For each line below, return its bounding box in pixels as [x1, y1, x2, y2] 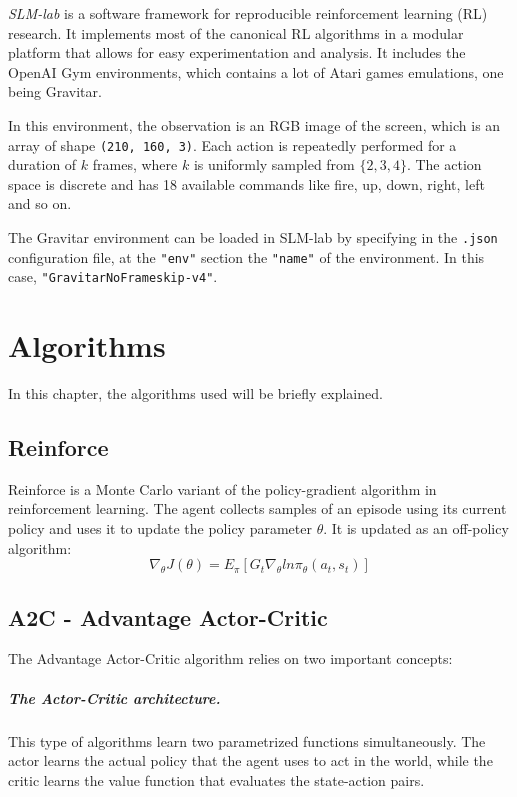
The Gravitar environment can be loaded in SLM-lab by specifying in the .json [8, 227, 498, 247]
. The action [406, 154, 482, 175]
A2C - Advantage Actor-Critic [8, 601, 328, 632]
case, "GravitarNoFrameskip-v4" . [8, 266, 218, 287]
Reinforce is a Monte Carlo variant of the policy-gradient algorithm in [8, 478, 437, 499]
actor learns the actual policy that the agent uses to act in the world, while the [8, 750, 493, 771]
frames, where [92, 154, 178, 175]
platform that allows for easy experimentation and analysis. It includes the [8, 42, 466, 63]
